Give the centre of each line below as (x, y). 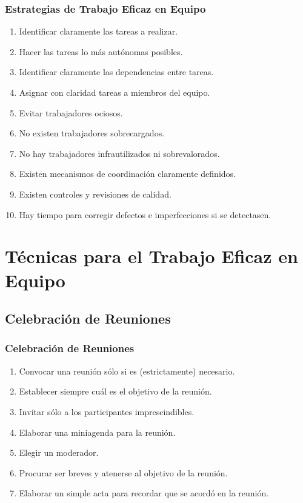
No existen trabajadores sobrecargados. (92, 133)
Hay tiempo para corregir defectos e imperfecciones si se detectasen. (145, 214)
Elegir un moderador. (59, 452)
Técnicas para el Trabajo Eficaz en (151, 256)
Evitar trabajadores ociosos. (71, 112)
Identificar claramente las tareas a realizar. (98, 31)
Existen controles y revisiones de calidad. (95, 194)
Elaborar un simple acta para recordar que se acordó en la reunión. (144, 493)
